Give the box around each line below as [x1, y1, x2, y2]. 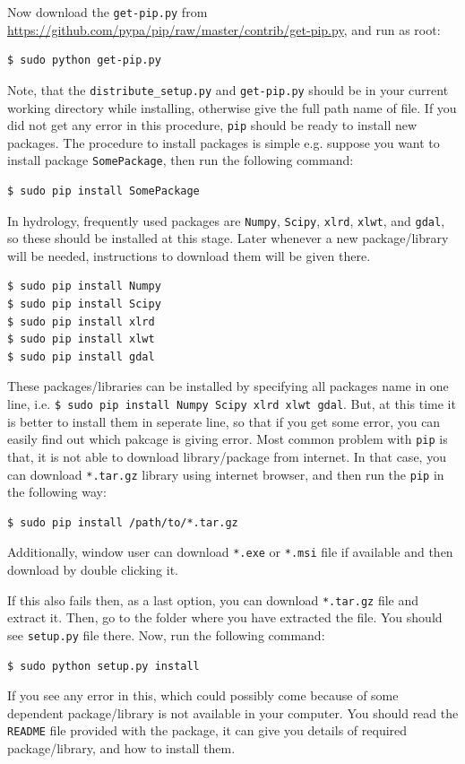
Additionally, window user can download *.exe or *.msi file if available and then [7, 543, 453, 561]
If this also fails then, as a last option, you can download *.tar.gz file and [7, 590, 419, 609]
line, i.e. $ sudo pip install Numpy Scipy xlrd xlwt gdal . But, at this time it [7, 395, 456, 412]
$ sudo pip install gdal [7, 350, 155, 363]
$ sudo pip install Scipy [7, 298, 161, 311]
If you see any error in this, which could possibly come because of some [7, 686, 399, 705]
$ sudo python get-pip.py [7, 54, 161, 67]
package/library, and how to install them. [7, 738, 236, 757]
